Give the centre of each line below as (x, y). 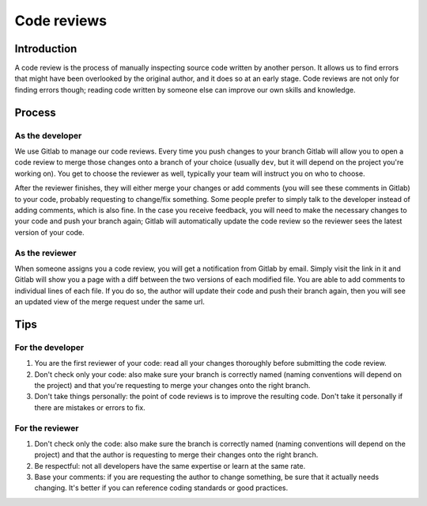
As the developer (48, 135)
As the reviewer (45, 253)
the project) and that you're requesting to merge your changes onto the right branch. (172, 385)
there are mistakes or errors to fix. (90, 407)
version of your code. (49, 232)
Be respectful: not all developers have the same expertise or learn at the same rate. (170, 466)
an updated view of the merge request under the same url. (110, 302)
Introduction (46, 49)
